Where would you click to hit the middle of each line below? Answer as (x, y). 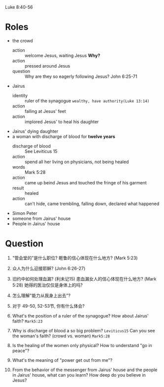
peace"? (21, 351)
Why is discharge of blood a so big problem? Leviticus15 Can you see (83, 330)
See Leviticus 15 (41, 151)
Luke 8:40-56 (19, 7)
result (18, 188)
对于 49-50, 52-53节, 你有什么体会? (49, 306)
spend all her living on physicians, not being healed (77, 162)
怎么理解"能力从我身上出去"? (41, 295)
